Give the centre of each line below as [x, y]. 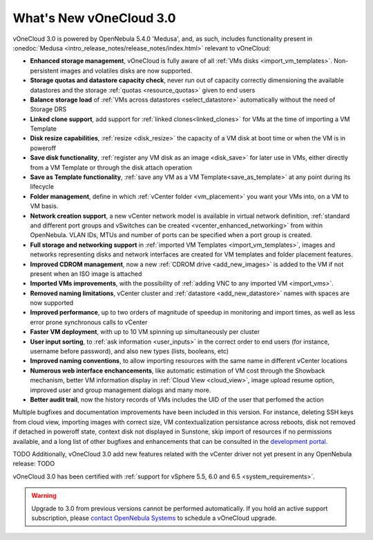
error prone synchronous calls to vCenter [89, 322]
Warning [44, 496]
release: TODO [34, 464]
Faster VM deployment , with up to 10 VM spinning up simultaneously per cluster [145, 332]
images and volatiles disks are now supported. [126, 71]
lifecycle [42, 187]
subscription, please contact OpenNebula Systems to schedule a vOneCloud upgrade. [154, 518]
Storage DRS [48, 109]
